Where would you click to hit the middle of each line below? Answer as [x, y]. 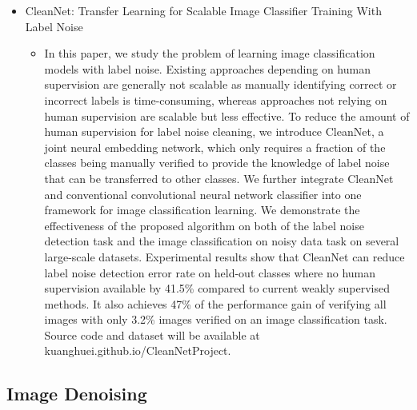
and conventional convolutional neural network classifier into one [203, 194]
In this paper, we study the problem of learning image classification [210, 53]
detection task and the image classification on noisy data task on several [222, 241]
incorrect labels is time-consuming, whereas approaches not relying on [216, 100]
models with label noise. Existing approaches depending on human [207, 68]
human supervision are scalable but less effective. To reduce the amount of [227, 115]
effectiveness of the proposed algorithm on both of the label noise [204, 225]
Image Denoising [77, 394]
